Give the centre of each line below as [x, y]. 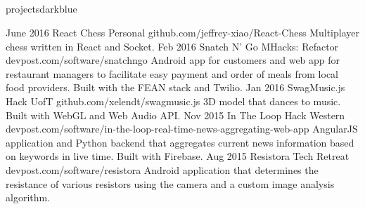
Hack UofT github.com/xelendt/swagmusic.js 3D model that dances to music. [173, 101]
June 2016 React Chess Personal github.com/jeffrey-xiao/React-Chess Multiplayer [182, 32]
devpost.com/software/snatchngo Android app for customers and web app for [173, 60]
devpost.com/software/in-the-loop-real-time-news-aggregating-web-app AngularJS [182, 129]
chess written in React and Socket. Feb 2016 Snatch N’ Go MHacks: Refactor [172, 46]
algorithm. [28, 197]
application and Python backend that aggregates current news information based [180, 142]
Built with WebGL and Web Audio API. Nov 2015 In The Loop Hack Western [175, 115]
